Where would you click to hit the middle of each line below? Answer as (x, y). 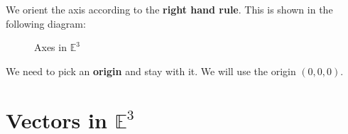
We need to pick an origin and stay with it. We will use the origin (151, 71)
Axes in (50, 47)
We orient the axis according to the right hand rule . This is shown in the (169, 9)
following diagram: (46, 23)
